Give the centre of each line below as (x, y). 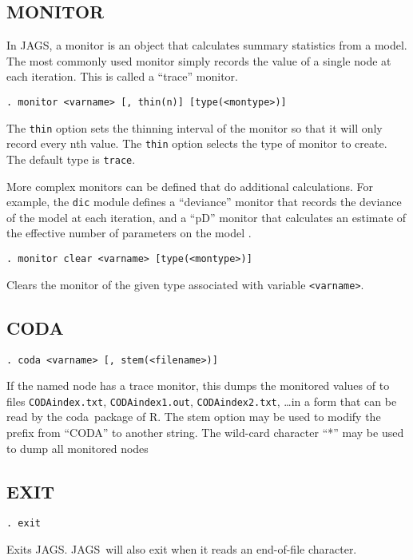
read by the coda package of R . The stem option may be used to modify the (194, 417)
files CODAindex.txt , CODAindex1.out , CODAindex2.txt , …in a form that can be (202, 401)
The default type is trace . (71, 159)
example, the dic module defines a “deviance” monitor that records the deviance (204, 202)
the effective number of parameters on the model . (129, 233)
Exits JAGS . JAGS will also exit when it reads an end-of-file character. (182, 549)
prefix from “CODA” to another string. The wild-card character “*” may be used (205, 433)
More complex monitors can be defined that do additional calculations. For (190, 186)
